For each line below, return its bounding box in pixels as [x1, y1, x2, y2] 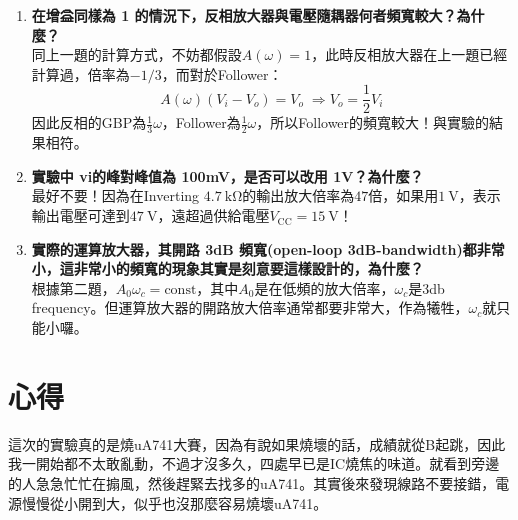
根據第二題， [31, 277, 116, 298]
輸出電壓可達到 [31, 205, 130, 226]
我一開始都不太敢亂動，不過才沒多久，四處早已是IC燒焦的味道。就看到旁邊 [8, 453, 500, 474]
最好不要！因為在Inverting [31, 185, 200, 206]
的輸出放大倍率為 [242, 185, 355, 206]
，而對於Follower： [161, 63, 283, 84]
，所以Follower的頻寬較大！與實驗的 [256, 112, 490, 133]
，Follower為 [161, 112, 241, 133]
